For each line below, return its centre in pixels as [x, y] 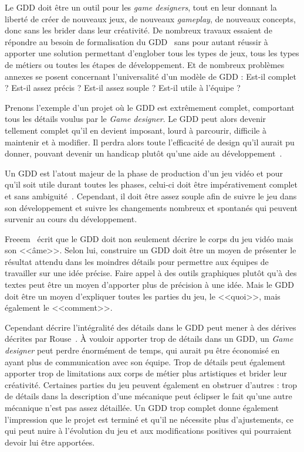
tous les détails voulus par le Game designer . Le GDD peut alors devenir [136, 119]
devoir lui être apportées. [50, 442]
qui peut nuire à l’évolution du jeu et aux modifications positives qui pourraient [148, 431]
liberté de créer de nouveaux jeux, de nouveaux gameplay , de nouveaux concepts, [150, 18]
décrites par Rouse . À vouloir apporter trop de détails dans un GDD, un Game [149, 339]
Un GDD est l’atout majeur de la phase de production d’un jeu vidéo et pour [144, 173]
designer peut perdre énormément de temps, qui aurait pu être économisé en [142, 350]
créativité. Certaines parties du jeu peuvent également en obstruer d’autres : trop [151, 384]
